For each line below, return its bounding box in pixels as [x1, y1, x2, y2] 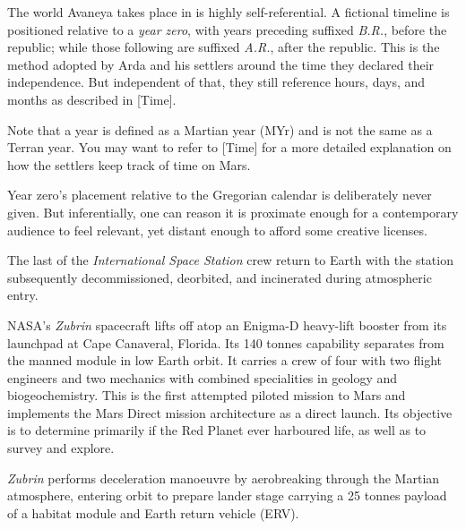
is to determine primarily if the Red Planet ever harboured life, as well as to [7, 421, 427, 439]
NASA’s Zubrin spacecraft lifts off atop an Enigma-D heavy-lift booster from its [7, 315, 447, 334]
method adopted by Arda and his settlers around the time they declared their [7, 55, 435, 73]
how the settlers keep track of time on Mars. [7, 155, 251, 174]
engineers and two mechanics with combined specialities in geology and [7, 368, 398, 387]
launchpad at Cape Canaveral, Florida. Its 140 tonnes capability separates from [7, 333, 444, 352]
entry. [7, 286, 39, 304]
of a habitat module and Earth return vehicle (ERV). [7, 503, 299, 522]
